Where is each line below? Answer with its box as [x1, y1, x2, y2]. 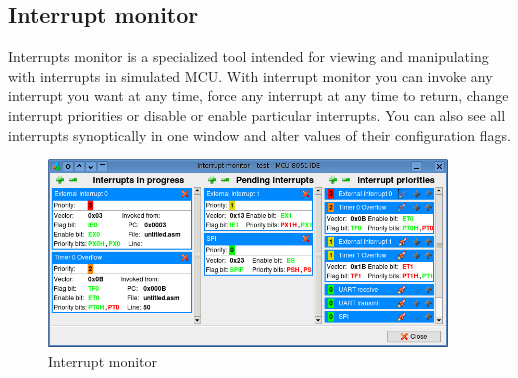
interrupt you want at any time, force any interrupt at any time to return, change [8, 85, 509, 106]
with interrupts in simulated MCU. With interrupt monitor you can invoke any [8, 65, 493, 86]
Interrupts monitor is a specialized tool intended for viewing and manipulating [8, 46, 489, 67]
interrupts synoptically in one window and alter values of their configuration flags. [8, 124, 512, 145]
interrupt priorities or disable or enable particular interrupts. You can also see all [8, 104, 506, 125]
